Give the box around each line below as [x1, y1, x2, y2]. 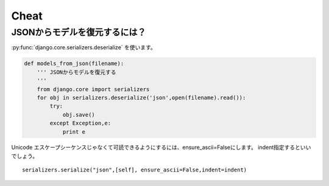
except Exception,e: [49, 120, 111, 127]
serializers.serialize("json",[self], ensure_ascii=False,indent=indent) [22, 167, 247, 173]
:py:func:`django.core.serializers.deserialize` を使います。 [11, 44, 157, 51]
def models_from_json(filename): [24, 60, 124, 67]
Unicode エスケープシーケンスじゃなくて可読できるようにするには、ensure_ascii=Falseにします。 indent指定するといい [11, 143, 311, 151]
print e [62, 128, 85, 135]
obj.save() [62, 111, 96, 118]
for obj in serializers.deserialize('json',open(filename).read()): [37, 94, 246, 101]
